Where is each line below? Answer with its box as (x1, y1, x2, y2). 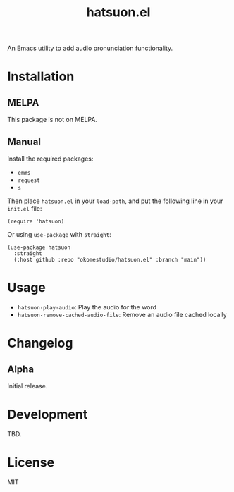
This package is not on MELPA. (7, 116, 97, 124)
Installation (7, 68, 75, 85)
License (7, 455, 55, 471)
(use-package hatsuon (7, 244, 71, 251)
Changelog (7, 336, 73, 351)
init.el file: (7, 204, 42, 212)
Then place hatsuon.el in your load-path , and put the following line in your (7, 197, 223, 205)
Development (7, 407, 88, 423)
